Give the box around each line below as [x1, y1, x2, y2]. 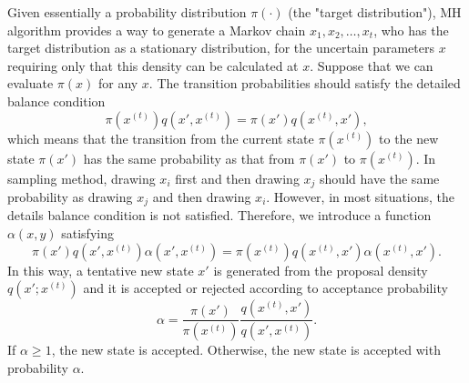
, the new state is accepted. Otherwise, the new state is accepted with [51, 340, 441, 359]
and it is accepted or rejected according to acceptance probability [83, 278, 448, 297]
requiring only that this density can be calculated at [7, 55, 299, 75]
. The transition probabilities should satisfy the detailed [148, 74, 461, 93]
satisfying [61, 224, 114, 243]
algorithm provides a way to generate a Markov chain [7, 20, 306, 39]
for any [97, 74, 138, 93]
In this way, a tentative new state [7, 260, 194, 279]
